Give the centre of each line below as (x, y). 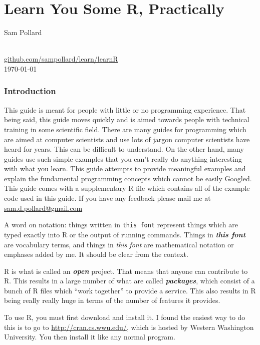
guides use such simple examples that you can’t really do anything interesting (123, 158)
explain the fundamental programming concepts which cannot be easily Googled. (128, 178)
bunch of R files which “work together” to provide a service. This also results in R (130, 290)
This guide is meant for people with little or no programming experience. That (125, 109)
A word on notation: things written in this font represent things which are (121, 225)
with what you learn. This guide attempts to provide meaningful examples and (125, 168)
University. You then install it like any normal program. (90, 337)
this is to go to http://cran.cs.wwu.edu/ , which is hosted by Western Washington (129, 327)
